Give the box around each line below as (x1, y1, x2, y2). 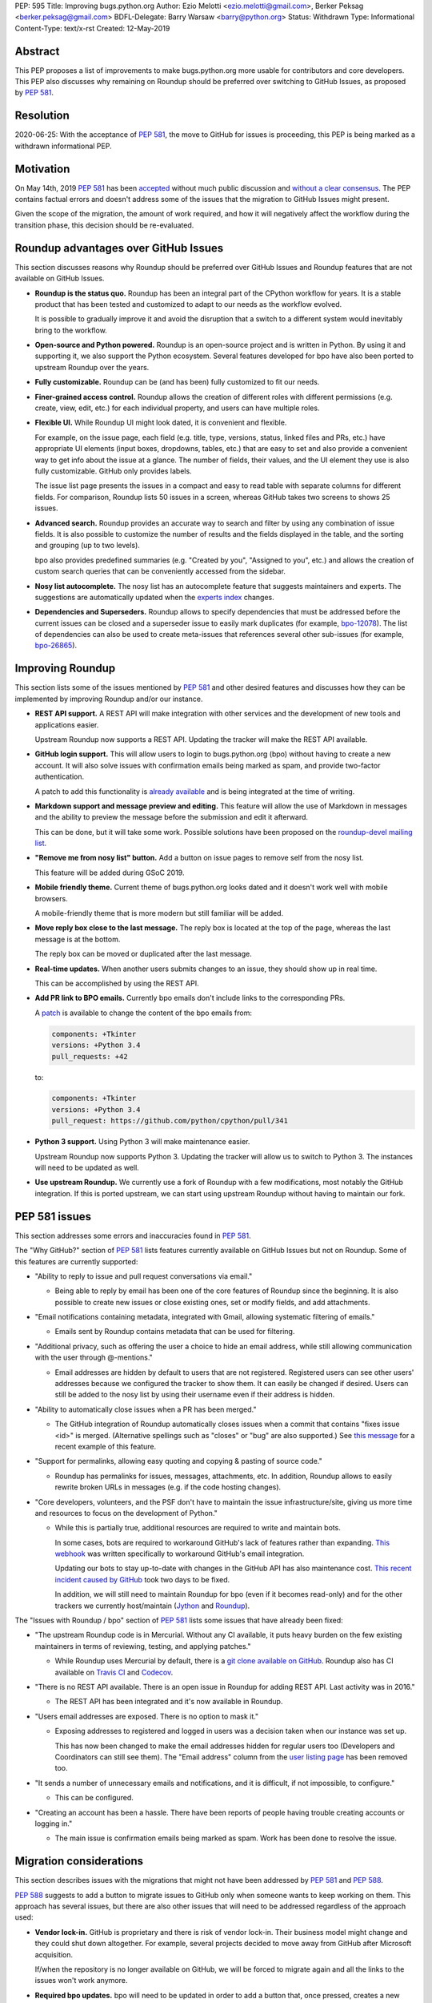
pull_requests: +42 (51, 1052, 128, 1061)
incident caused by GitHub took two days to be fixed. (54, 1574, 230, 1584)
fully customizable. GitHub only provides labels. (34, 466, 192, 476)
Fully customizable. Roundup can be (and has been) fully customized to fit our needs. (34, 377, 320, 387)
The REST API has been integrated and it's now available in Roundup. (54, 1697, 283, 1707)
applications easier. (34, 719, 99, 729)
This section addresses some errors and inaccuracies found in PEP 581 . (14, 1231, 251, 1240)
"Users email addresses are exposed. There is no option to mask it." (34, 1711, 259, 1721)
